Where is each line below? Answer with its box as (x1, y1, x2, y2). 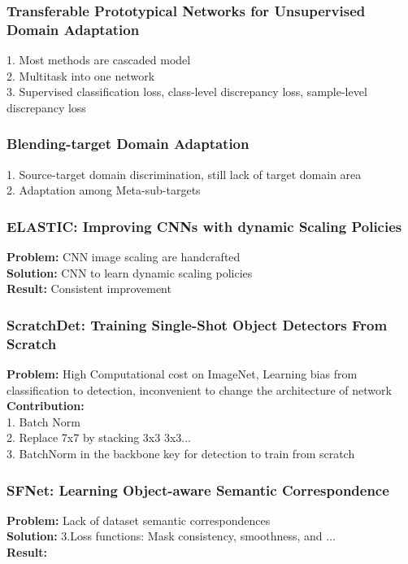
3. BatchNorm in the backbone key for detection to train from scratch (7, 445, 355, 462)
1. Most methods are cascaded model (7, 51, 191, 68)
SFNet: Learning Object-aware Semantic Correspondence (7, 479, 389, 500)
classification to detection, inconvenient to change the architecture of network (7, 381, 392, 398)
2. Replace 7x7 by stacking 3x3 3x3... (7, 429, 191, 446)
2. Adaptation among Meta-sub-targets (7, 181, 201, 199)
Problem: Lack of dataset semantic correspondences (7, 511, 271, 528)
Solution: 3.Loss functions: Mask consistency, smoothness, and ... (7, 527, 336, 544)
